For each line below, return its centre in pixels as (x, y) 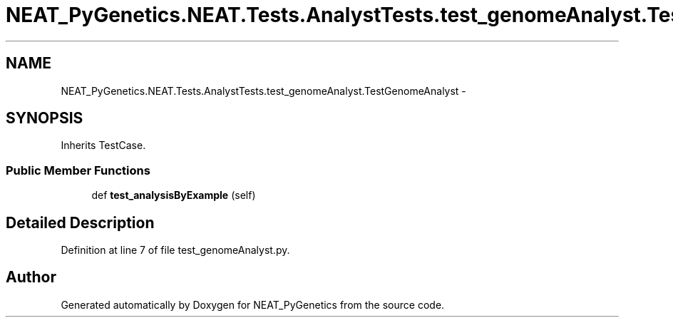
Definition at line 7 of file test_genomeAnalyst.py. (175, 250)
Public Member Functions (78, 170)
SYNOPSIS (45, 118)
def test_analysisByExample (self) (174, 195)
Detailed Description (80, 222)
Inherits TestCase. (103, 145)
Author (31, 277)
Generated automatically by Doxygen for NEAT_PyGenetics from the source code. (253, 304)
